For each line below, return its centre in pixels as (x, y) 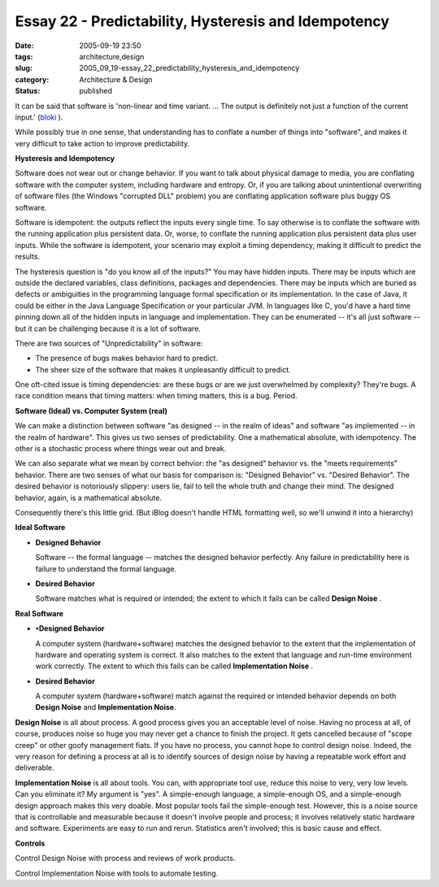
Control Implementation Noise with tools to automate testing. (117, 873)
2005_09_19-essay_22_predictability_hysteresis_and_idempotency (189, 68)
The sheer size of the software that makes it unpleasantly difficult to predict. (163, 369)
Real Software (39, 613)
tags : (24, 56)
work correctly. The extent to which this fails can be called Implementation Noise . (174, 666)
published (96, 91)
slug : (24, 68)
